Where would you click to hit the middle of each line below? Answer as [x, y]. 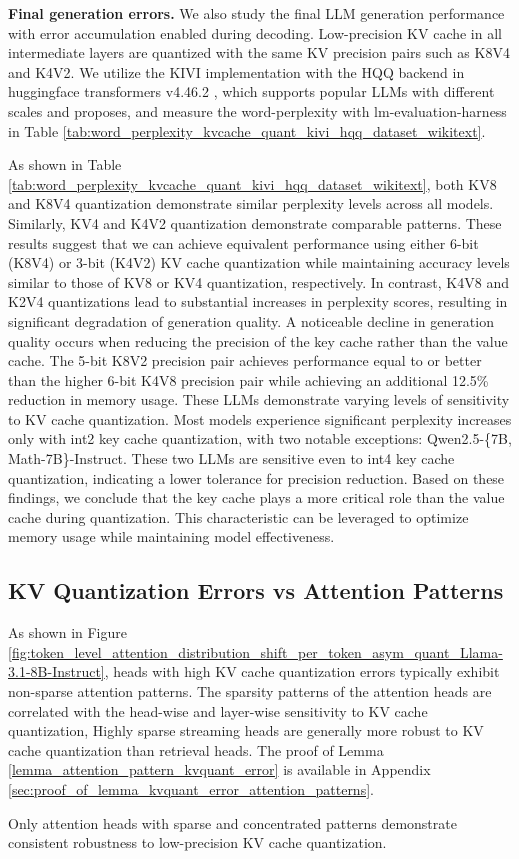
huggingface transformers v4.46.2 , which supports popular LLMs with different [251, 91]
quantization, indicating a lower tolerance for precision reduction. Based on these [256, 477]
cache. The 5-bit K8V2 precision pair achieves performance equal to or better [245, 360]
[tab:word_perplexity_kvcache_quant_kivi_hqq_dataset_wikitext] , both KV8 [252, 183]
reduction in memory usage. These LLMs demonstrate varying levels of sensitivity [259, 399]
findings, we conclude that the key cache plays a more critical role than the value [256, 497]
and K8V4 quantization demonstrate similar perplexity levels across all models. [251, 203]
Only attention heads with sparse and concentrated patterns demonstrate [232, 822]
